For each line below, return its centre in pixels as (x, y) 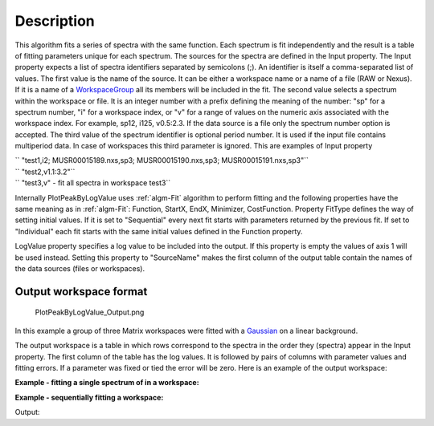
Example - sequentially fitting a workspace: (89, 397)
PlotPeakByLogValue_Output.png (90, 312)
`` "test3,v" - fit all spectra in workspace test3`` (93, 183)
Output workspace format (81, 292)
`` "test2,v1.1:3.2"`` (45, 172)
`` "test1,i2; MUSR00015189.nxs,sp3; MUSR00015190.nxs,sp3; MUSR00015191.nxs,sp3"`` (162, 160)
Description (55, 21)
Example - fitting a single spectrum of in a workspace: (107, 383)
